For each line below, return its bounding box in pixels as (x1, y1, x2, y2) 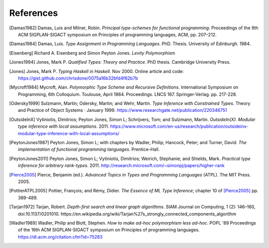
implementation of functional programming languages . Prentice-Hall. (18, 147, 160, 153)
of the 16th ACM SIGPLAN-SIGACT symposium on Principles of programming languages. (18, 227, 200, 233)
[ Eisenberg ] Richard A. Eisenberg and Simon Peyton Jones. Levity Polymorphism (9, 50, 175, 56)
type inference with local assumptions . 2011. (18, 123, 109, 129)
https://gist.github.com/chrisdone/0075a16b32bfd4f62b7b (18, 75, 138, 81)
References (9, 7, 58, 18)
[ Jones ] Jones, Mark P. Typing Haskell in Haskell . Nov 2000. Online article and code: (9, 68, 184, 74)
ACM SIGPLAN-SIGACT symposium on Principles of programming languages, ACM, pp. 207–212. (18, 31, 217, 37)
